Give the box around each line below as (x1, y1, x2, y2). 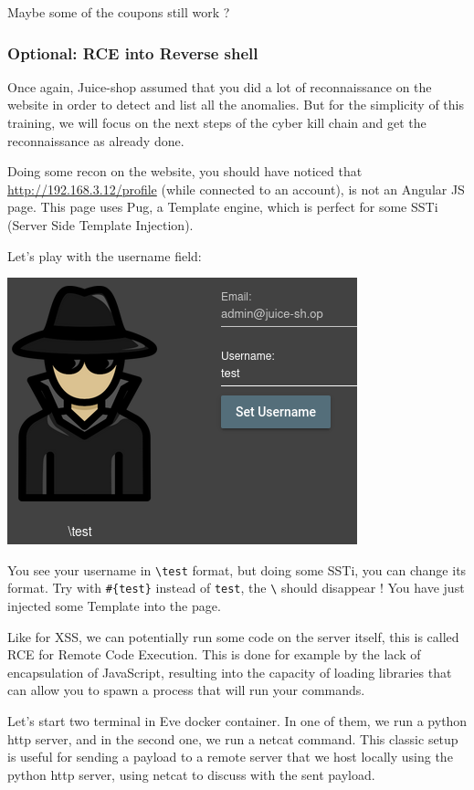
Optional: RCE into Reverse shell (7, 41, 258, 64)
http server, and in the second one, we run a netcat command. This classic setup (7, 729, 458, 748)
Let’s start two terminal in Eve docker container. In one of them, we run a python (7, 711, 468, 731)
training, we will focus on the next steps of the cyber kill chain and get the (7, 113, 427, 132)
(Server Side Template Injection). (7, 215, 194, 234)
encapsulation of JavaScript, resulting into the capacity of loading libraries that (7, 662, 452, 681)
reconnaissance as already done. (7, 131, 184, 150)
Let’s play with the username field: (7, 246, 202, 265)
